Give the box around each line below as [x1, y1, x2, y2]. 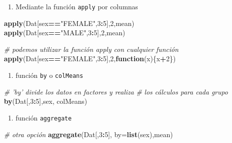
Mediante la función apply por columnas [15, 1, 138, 11]
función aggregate [15, 112, 72, 122]
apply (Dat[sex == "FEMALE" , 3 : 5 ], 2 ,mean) [4, 18, 135, 28]
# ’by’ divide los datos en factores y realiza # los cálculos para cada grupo [4, 86, 228, 96]
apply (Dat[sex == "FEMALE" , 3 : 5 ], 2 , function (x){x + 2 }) [4, 53, 176, 64]
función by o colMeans [15, 70, 84, 80]
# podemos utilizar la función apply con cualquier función [4, 44, 179, 54]
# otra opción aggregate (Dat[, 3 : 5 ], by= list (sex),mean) [4, 129, 173, 139]
